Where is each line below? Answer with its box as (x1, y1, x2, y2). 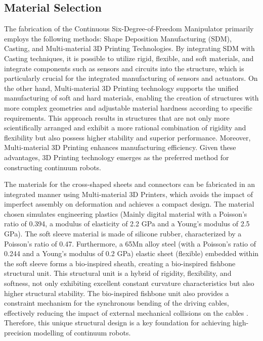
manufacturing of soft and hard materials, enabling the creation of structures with (4, 92, 259, 103)
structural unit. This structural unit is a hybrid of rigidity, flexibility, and (4, 268, 232, 278)
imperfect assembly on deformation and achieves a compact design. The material (4, 199, 254, 209)
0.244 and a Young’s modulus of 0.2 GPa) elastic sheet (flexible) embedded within (4, 248, 259, 259)
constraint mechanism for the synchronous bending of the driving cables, (4, 298, 229, 308)
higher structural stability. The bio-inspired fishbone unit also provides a (4, 287, 229, 298)
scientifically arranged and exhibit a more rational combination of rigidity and (4, 122, 246, 133)
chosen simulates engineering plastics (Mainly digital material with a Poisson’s (4, 208, 247, 219)
